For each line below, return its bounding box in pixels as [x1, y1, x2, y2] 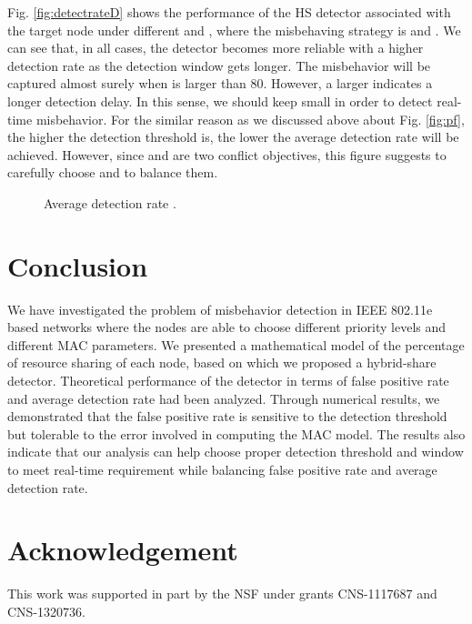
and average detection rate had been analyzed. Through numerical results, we [7, 388, 440, 408]
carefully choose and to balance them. [7, 163, 218, 182]
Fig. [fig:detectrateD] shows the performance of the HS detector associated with [7, 3, 451, 21]
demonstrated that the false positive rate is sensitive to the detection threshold [7, 407, 447, 426]
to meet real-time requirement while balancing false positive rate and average [7, 460, 437, 478]
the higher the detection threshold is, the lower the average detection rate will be [7, 127, 459, 146]
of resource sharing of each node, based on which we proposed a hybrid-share [7, 353, 437, 372]
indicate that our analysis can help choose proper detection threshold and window [7, 442, 464, 461]
